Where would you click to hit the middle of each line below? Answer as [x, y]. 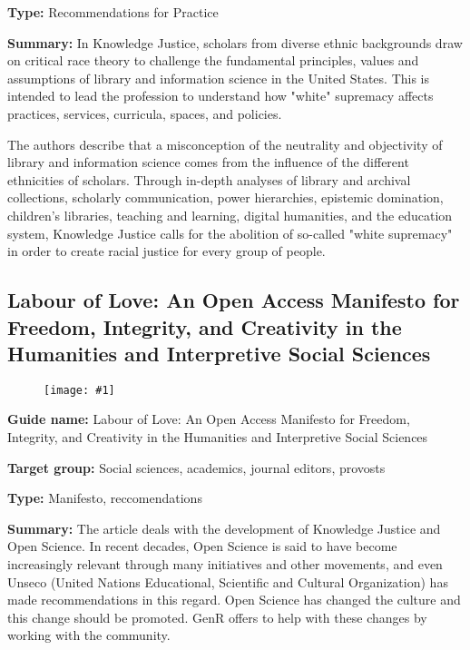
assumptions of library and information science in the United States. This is [219, 78]
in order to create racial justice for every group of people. [166, 251]
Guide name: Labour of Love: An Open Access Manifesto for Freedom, [209, 419]
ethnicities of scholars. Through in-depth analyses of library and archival [209, 179]
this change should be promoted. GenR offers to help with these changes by [217, 617]
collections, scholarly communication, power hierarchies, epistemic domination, [225, 197]
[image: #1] [79, 390]
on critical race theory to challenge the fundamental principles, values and [213, 60]
